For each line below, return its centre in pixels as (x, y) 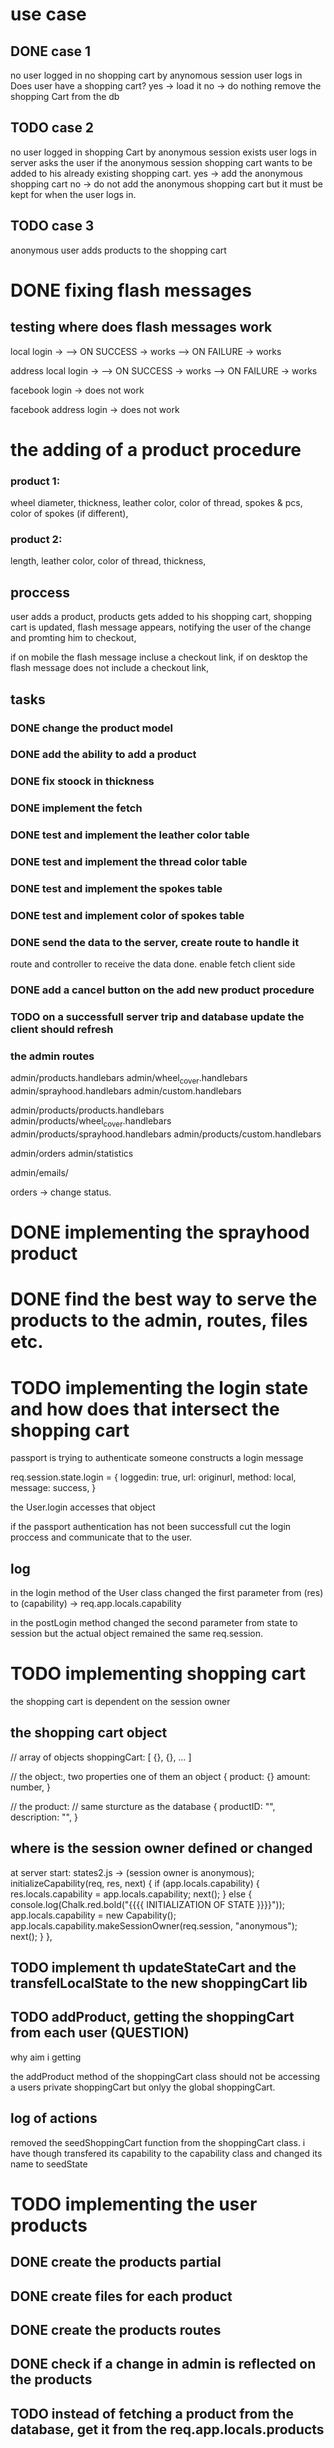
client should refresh (62, 1030)
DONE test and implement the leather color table (130, 835)
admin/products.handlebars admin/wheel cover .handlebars (129, 1079)
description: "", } (44, 1817)
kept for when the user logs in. (73, 194)
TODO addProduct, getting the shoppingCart (152, 2017)
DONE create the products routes (116, 2330)
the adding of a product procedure (156, 449)
